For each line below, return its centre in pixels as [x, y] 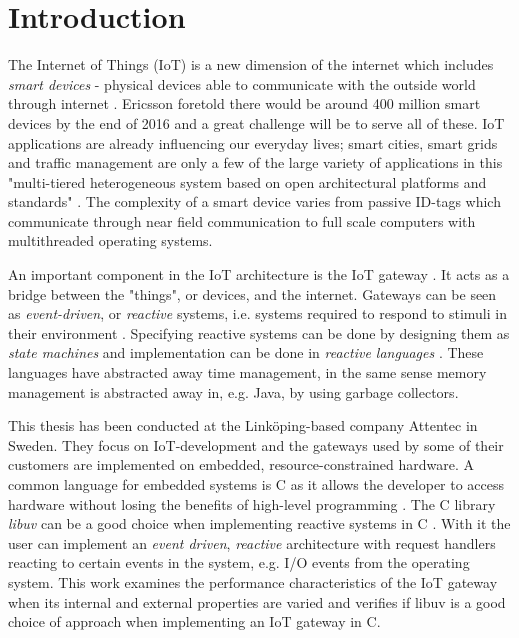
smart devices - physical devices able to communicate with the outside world [242, 83]
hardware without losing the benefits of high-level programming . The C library [252, 503]
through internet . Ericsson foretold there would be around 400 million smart [244, 103]
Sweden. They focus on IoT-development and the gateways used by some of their [256, 444]
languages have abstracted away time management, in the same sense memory [247, 372]
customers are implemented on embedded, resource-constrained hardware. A [241, 464]
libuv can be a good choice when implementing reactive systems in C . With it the [259, 523]
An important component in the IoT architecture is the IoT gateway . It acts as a [259, 274]
